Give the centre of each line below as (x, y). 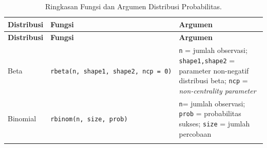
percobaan (195, 133)
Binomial (22, 118)
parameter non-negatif (214, 70)
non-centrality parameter (217, 90)
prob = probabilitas (210, 113)
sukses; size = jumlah (214, 123)
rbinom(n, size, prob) (89, 119)
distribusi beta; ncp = (213, 80)
